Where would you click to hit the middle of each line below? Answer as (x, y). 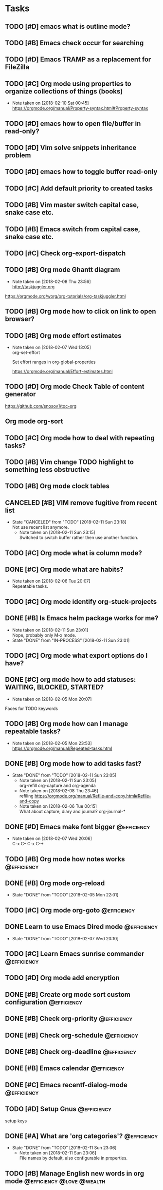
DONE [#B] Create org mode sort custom (68, 995)
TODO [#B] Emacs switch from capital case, (72, 229)
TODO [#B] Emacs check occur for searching (74, 43)
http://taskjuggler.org (33, 287)
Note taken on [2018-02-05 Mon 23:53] (52, 743)
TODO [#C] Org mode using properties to (68, 84)
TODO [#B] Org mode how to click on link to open (81, 311)
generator (20, 394)
